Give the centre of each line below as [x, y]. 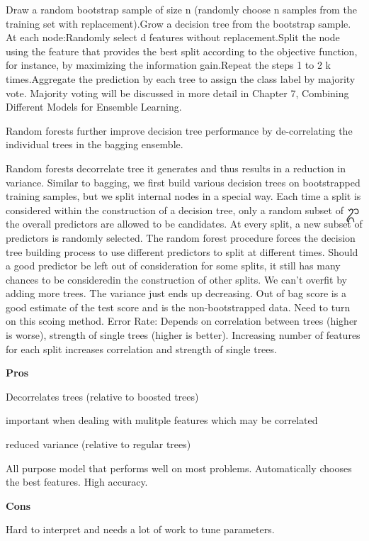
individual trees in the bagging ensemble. [95, 144]
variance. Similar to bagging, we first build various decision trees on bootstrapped [183, 182]
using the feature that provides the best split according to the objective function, [182, 51]
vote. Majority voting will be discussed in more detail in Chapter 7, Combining [177, 93]
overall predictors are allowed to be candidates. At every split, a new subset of [193, 224]
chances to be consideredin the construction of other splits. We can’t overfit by [176, 279]
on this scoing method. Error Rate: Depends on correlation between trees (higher [182, 321]
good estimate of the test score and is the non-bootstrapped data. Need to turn [178, 307]
